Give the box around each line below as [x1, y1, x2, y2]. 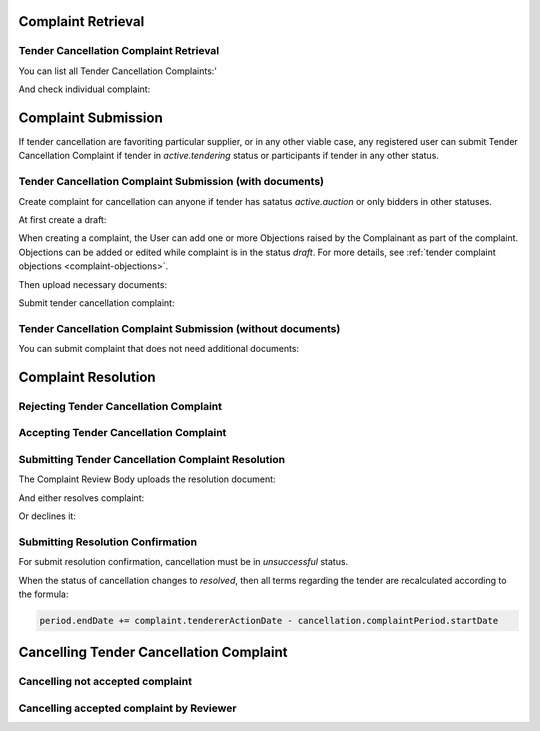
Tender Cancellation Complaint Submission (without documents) [18, 321, 341, 335]
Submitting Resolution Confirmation [18, 535, 198, 549]
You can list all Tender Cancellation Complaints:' [18, 65, 218, 77]
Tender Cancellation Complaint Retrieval [18, 44, 220, 58]
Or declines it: [18, 510, 77, 522]
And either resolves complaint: [18, 491, 145, 504]
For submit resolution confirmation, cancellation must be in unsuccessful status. [18, 556, 349, 568]
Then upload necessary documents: [18, 278, 168, 290]
